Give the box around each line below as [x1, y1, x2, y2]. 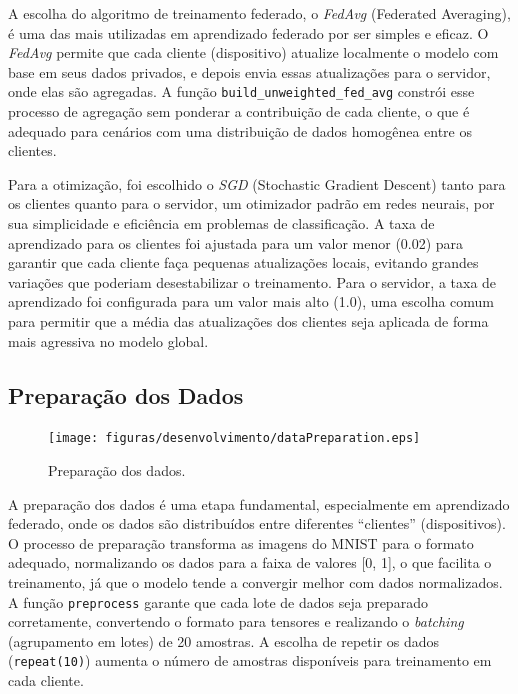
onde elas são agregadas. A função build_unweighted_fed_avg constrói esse [8, 81, 475, 102]
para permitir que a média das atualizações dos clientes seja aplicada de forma [8, 310, 489, 331]
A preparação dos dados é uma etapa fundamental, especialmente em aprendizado [8, 493, 510, 514]
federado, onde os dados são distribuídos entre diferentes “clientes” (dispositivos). [8, 513, 506, 534]
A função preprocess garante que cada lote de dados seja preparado [8, 591, 428, 612]
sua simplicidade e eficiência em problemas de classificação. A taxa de [8, 213, 435, 233]
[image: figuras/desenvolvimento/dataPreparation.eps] [48, 431, 421, 446]
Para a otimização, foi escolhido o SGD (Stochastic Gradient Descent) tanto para [8, 173, 506, 194]
